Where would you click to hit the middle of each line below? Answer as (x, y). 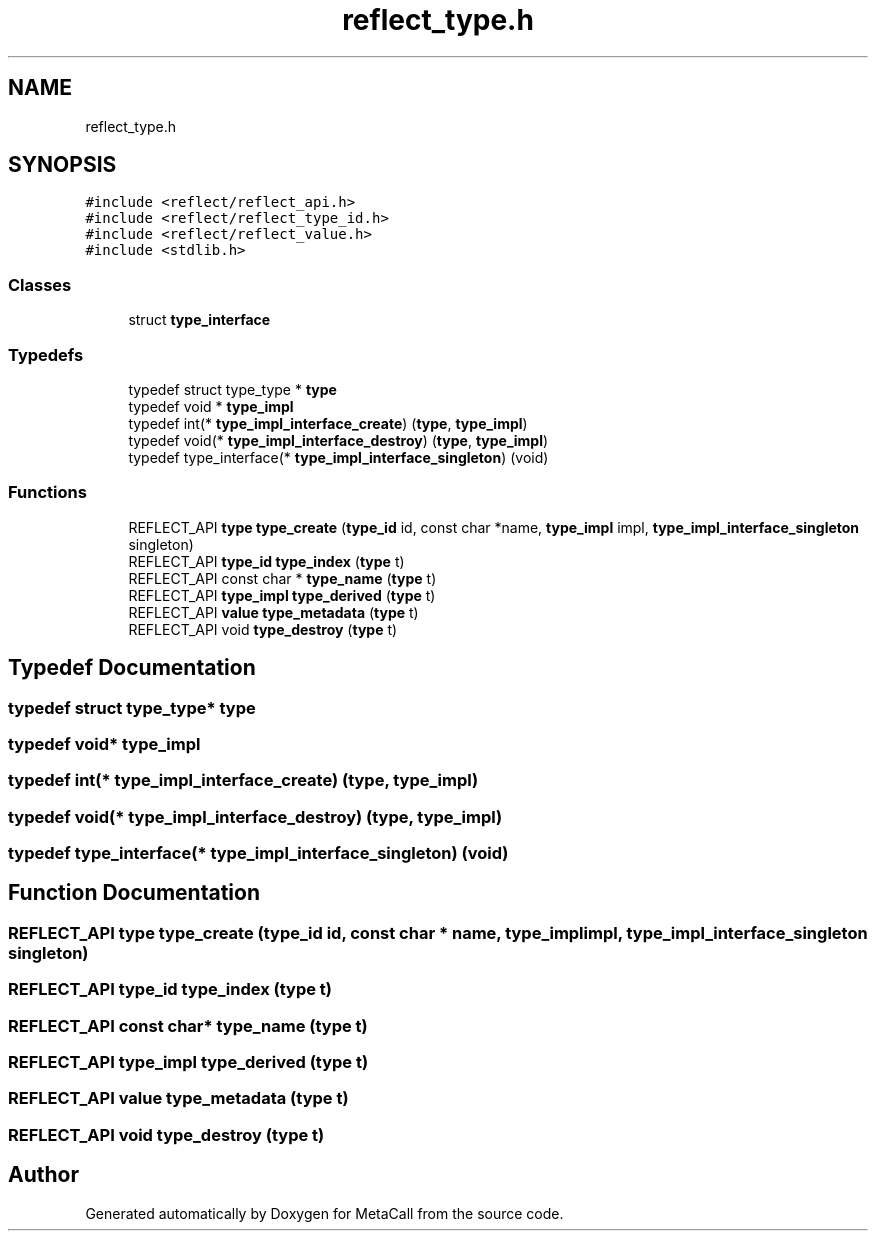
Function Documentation (134, 893)
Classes (40, 284)
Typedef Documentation (132, 668)
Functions (47, 492)
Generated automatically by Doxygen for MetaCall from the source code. (324, 1213)
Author (43, 1175)
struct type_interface (199, 320)
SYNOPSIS (62, 165)
